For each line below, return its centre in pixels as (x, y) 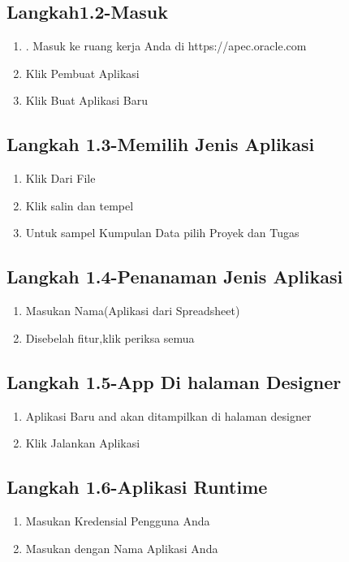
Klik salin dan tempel (80, 205)
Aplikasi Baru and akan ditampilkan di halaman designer (168, 415)
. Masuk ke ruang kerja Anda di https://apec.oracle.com (166, 46)
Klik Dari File (60, 178)
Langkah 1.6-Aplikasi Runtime (137, 487)
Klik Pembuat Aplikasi (82, 73)
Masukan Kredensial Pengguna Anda (118, 520)
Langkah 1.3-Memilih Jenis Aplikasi (161, 144)
